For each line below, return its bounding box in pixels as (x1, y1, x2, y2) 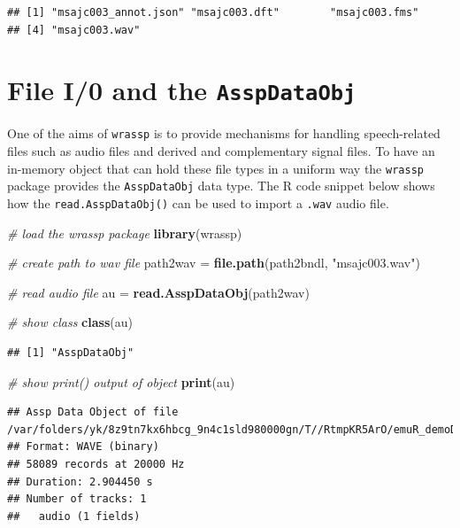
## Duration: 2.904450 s (7, 475, 153, 488)
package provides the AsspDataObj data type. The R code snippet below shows (7, 176, 435, 195)
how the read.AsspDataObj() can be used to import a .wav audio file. (7, 194, 389, 212)
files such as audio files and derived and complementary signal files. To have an (7, 142, 435, 160)
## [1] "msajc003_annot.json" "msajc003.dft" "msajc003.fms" (7, 6, 419, 19)
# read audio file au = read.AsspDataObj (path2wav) (7, 283, 310, 301)
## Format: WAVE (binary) (7, 440, 159, 454)
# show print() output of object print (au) (7, 372, 235, 391)
